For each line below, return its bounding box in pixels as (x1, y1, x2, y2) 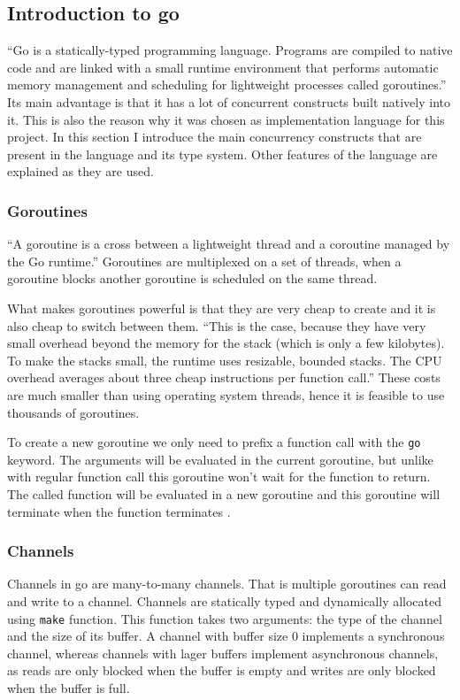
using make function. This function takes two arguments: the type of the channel (7, 609, 442, 627)
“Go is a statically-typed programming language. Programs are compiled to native (7, 41, 453, 59)
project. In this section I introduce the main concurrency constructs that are (7, 127, 422, 146)
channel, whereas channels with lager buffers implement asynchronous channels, (7, 643, 439, 662)
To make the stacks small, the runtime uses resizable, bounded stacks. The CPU (7, 350, 442, 369)
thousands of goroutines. (7, 403, 140, 421)
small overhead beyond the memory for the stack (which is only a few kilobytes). (7, 334, 445, 352)
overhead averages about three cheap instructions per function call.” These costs (7, 368, 441, 387)
